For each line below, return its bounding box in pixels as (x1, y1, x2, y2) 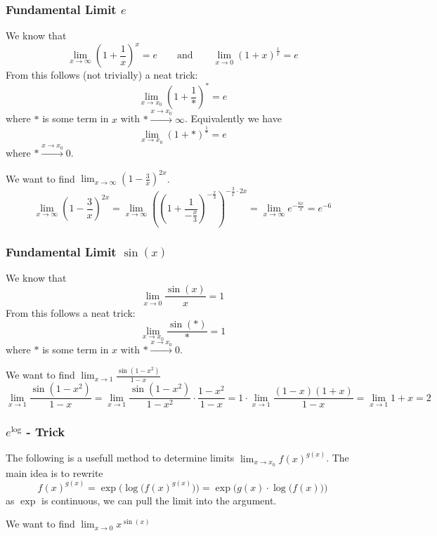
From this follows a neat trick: (6, 305, 136, 320)
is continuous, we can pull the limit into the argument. (41, 492, 277, 507)
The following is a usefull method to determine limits (6, 450, 235, 465)
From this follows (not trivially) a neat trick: (6, 67, 198, 82)
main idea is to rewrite (6, 465, 103, 480)
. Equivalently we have (185, 111, 282, 126)
